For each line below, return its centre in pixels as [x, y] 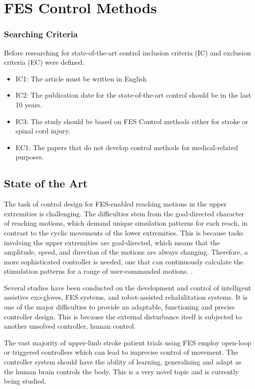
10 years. [29, 104]
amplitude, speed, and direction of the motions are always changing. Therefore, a [126, 252]
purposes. [30, 157]
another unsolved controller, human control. [70, 326]
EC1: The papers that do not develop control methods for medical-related [127, 147]
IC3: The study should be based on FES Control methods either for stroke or [132, 121]
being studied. [25, 381]
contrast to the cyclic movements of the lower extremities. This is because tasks [124, 232]
